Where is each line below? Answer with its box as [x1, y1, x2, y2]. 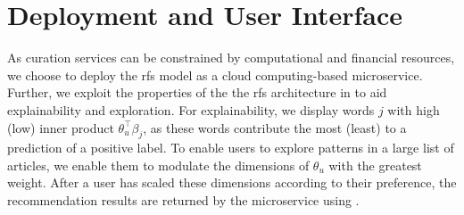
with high [387, 100, 440, 119]
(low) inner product [7, 118, 114, 136]
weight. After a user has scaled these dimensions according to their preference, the [7, 173, 457, 192]
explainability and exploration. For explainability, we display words [7, 100, 375, 119]
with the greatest [328, 155, 422, 174]
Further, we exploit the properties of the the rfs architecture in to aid [7, 83, 387, 102]
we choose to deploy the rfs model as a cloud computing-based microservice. [7, 65, 423, 84]
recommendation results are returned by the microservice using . [7, 191, 360, 210]
